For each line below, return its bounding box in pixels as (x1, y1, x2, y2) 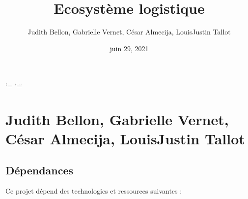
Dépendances (5, 162, 74, 177)
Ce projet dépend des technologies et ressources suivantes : (5, 185, 182, 196)
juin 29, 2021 (110, 43, 149, 53)
